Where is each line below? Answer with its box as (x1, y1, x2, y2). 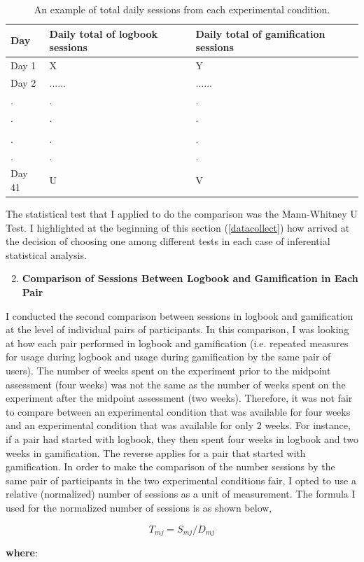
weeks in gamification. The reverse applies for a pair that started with (6, 445, 306, 460)
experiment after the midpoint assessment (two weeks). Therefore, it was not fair (6, 391, 353, 405)
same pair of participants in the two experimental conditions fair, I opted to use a (6, 472, 356, 487)
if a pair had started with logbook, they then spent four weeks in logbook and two (6, 431, 358, 446)
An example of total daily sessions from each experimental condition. (34, 2, 330, 16)
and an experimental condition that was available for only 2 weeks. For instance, (6, 418, 351, 433)
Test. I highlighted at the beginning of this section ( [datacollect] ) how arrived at (6, 220, 350, 234)
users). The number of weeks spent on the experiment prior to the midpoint (6, 363, 331, 377)
